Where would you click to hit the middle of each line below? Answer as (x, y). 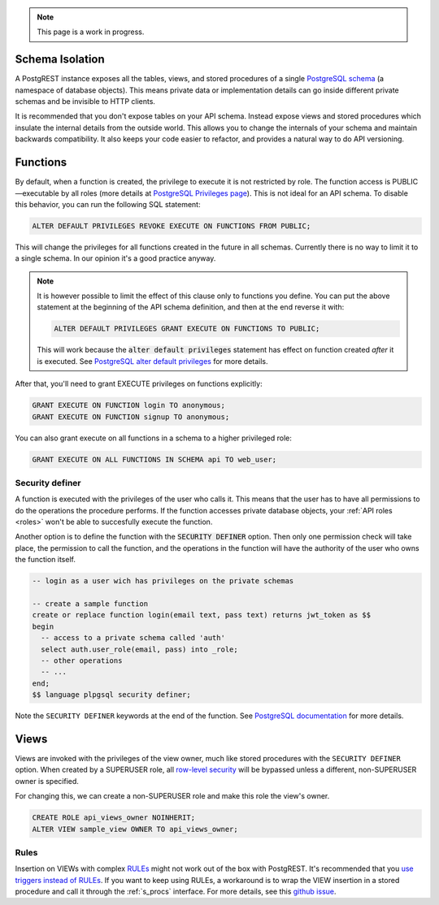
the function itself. (46, 560)
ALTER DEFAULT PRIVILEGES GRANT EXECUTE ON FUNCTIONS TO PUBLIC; (187, 329)
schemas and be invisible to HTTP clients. (85, 102)
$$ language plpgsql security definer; (111, 695)
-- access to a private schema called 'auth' (133, 638)
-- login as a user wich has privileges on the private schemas (163, 581)
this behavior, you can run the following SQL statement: (108, 204)
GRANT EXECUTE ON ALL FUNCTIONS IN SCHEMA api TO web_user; (154, 459)
